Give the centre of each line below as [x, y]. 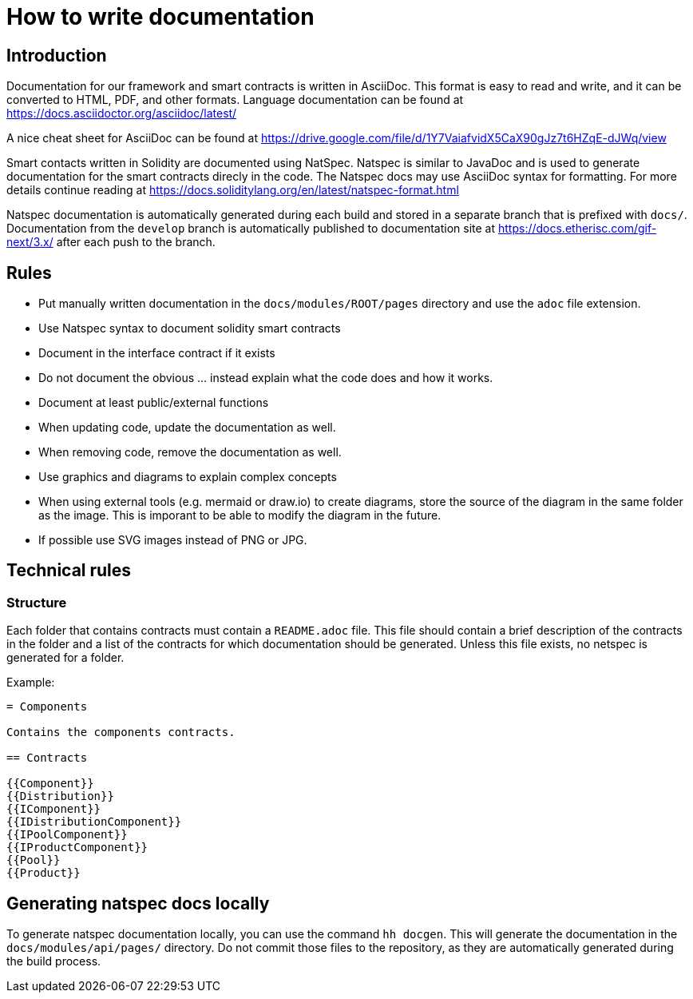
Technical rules [69, 571]
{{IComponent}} [54, 809]
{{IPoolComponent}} [67, 835]
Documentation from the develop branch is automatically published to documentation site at [251, 229]
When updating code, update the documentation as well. [187, 428]
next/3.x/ [30, 242]
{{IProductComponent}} [77, 848]
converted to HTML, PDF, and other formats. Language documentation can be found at [235, 100]
